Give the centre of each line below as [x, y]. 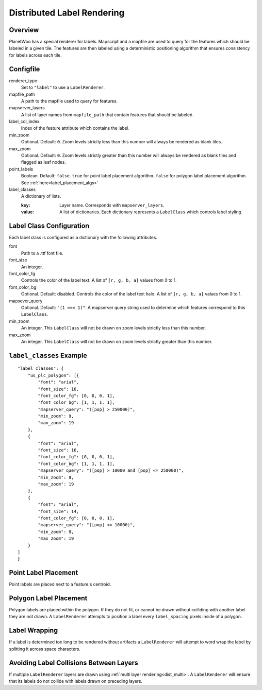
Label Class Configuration [49, 226]
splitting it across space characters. [45, 649]
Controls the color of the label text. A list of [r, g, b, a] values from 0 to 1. [99, 280]
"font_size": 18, [59, 389]
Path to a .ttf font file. [42, 253]
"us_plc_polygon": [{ [53, 375]
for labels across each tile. [35, 55]
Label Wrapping [33, 630]
